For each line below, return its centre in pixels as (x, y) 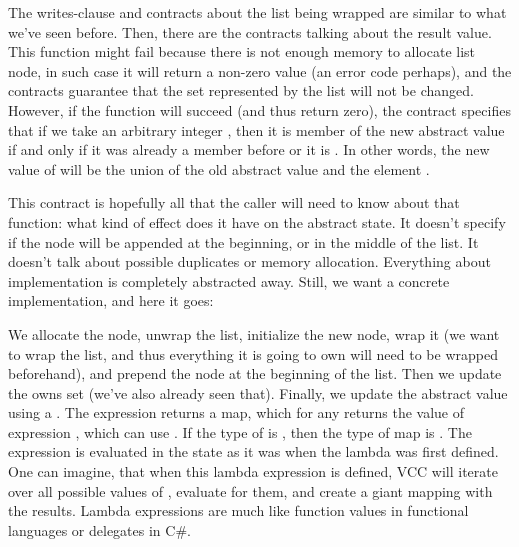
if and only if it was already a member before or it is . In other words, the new (249, 149)
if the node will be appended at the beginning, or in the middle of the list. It (243, 241)
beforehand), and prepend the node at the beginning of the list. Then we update (255, 373)
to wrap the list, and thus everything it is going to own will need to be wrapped (253, 353)
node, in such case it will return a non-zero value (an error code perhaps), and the (260, 70)
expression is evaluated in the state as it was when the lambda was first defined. (253, 451)
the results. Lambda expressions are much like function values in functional (238, 510)
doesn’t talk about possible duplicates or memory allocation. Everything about (249, 261)
